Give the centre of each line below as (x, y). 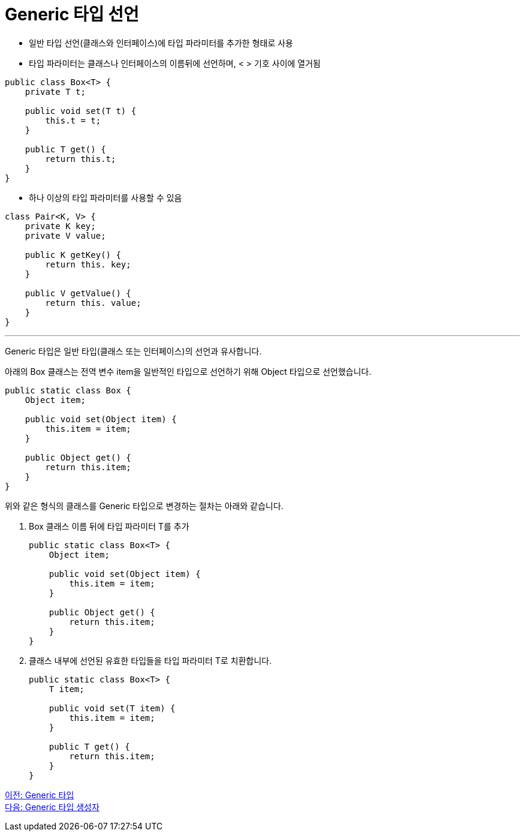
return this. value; (93, 303)
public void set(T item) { (112, 708)
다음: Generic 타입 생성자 (52, 807)
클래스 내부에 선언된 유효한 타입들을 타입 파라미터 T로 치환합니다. (150, 660)
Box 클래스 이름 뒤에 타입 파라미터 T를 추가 (109, 526)
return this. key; (88, 264)
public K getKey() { (73, 255)
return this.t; (81, 159)
